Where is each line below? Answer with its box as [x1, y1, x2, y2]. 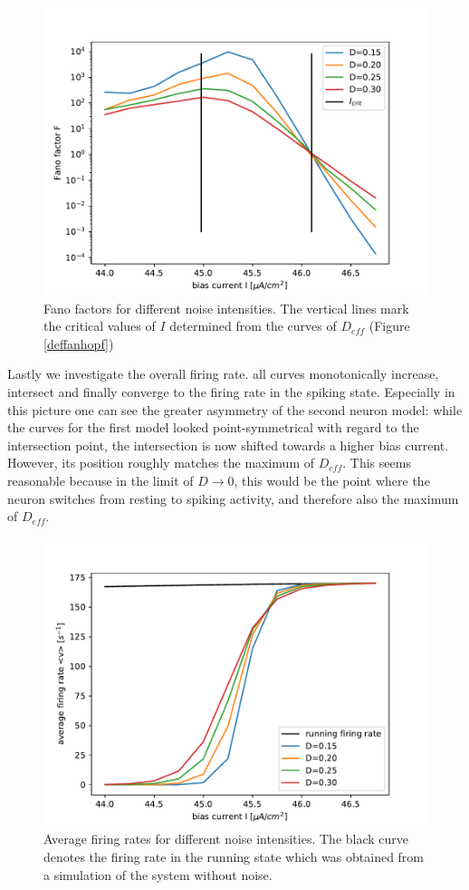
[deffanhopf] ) [43, 334, 114, 353]
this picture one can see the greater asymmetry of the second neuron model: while [7, 400, 463, 419]
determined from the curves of [169, 316, 337, 335]
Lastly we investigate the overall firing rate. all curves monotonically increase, [7, 364, 439, 383]
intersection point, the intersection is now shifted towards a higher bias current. [7, 435, 449, 454]
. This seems [342, 453, 411, 472]
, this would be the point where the [234, 470, 430, 489]
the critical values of [43, 316, 156, 335]
